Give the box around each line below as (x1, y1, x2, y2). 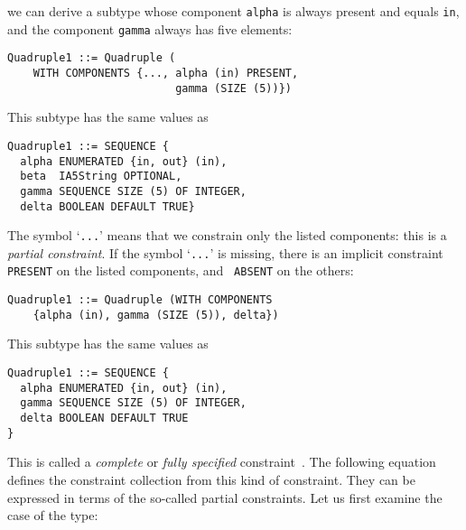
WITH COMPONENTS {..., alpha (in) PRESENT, (33, 66, 299, 79)
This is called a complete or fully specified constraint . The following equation (7, 452, 436, 471)
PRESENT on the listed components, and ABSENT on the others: (7, 261, 354, 280)
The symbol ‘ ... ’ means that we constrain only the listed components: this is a (7, 226, 447, 245)
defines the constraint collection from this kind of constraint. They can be (7, 470, 415, 488)
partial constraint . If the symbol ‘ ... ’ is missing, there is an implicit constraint (7, 243, 443, 262)
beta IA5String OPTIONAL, (20, 170, 182, 183)
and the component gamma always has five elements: (7, 19, 293, 38)
